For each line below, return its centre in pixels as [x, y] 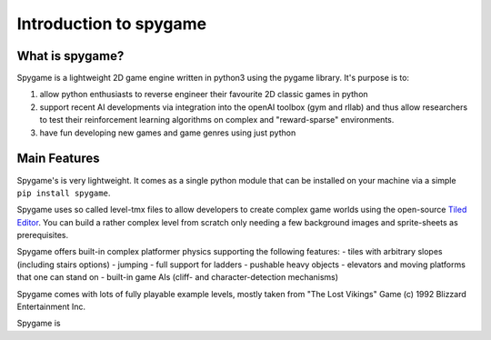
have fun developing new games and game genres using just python [168, 133]
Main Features [58, 159]
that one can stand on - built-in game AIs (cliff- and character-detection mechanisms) [178, 277]
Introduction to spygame [112, 24]
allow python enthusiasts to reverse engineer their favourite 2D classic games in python [204, 95]
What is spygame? [70, 56]
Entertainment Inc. [51, 307]
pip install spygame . [64, 193]
